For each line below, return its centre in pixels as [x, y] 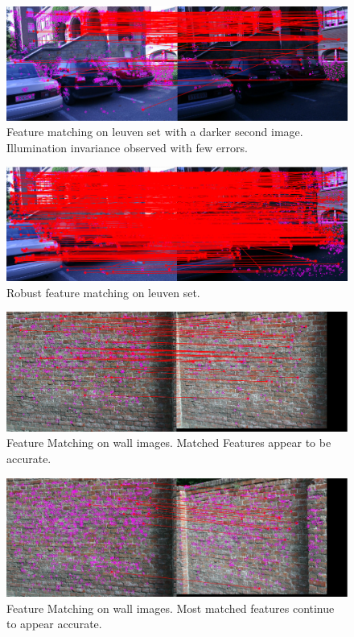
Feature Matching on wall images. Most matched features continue [171, 608]
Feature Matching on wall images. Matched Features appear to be [169, 443]
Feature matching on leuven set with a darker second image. [155, 132]
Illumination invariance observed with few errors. [127, 147]
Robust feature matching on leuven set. [103, 292]
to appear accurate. [54, 624]
